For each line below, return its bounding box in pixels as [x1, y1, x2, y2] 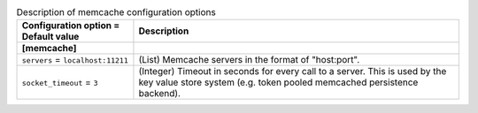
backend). [138, 87, 181, 100]
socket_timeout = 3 [21, 76, 98, 88]
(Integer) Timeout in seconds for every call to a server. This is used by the [138, 65, 447, 78]
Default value [21, 31, 80, 43]
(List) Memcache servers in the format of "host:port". [138, 54, 360, 66]
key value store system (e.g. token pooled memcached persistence [138, 76, 419, 88]
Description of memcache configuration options [16, 6, 216, 19]
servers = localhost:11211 [21, 54, 128, 66]
